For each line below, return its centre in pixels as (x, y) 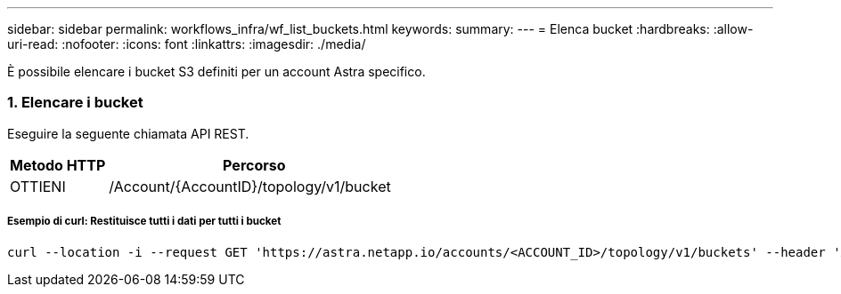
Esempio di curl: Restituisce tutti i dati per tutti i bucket (144, 222)
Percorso (254, 165)
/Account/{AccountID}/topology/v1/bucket (250, 186)
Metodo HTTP (58, 165)
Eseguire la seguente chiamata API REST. (128, 133)
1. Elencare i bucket (75, 103)
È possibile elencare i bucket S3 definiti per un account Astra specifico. (216, 72)
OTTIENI (38, 186)
